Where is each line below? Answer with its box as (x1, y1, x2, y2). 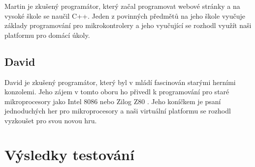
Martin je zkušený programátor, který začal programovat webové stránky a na (4, 1, 240, 11)
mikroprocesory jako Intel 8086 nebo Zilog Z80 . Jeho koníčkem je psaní (4, 96, 221, 106)
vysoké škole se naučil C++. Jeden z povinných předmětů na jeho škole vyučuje (4, 10, 245, 21)
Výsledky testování (4, 144, 134, 164)
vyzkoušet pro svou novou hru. (4, 115, 97, 125)
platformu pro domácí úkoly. (4, 29, 90, 40)
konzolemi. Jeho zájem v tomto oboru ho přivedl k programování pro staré (4, 86, 229, 97)
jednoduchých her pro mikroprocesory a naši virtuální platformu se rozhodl (4, 106, 231, 116)
